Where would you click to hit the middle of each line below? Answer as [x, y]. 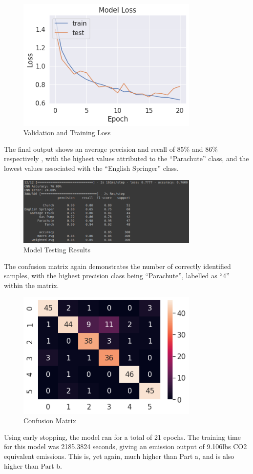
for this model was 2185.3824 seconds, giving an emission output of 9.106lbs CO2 [126, 446]
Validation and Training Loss [67, 133]
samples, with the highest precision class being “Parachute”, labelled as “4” [117, 276]
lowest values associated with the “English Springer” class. [91, 168]
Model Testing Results [57, 250]
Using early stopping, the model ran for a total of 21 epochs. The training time [122, 437]
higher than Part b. [33, 465]
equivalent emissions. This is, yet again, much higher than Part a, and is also [119, 456]
